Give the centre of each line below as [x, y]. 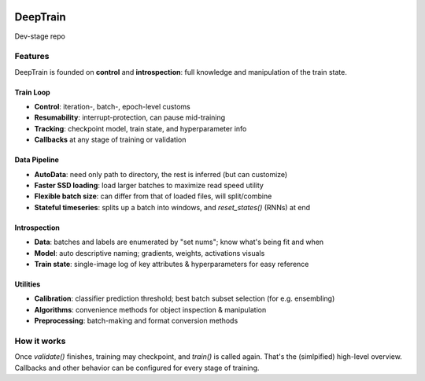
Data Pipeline [37, 160]
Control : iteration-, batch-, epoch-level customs [112, 107]
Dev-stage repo [40, 36]
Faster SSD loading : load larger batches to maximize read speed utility [149, 185]
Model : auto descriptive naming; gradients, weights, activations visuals [150, 253]
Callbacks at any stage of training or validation [110, 140]
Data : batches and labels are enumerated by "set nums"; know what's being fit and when [179, 242]
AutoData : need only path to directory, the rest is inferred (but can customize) [161, 174]
